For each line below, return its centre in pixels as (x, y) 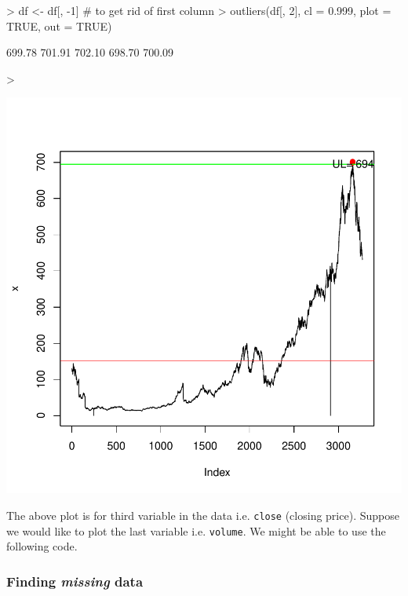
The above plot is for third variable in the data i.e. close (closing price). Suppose (203, 515)
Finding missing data (75, 581)
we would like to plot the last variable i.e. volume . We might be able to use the (196, 530)
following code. (42, 546)
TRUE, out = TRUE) (59, 26)
